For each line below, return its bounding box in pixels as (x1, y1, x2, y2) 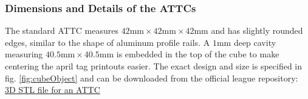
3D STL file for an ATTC (5, 83, 100, 96)
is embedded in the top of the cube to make (116, 48, 279, 60)
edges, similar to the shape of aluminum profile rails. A (5, 36, 210, 48)
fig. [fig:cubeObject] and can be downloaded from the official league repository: (5, 71, 298, 84)
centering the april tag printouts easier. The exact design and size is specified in (5, 60, 303, 72)
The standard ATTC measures (5, 24, 118, 37)
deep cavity (233, 36, 276, 48)
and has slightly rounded (211, 24, 303, 37)
